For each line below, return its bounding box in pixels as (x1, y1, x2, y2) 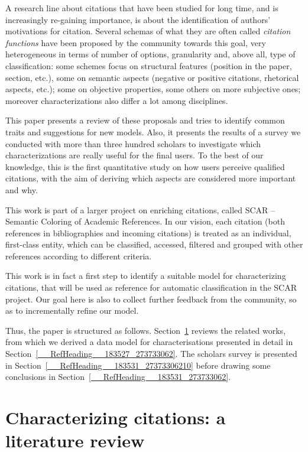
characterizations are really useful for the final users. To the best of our (5, 149, 264, 161)
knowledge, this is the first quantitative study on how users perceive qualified (5, 160, 285, 173)
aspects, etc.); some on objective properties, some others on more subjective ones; (5, 83, 301, 95)
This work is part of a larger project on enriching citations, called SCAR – (5, 203, 275, 216)
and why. (5, 183, 38, 196)
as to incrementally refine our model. (5, 304, 139, 317)
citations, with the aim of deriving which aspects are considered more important (5, 172, 296, 184)
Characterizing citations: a (5, 405, 226, 429)
